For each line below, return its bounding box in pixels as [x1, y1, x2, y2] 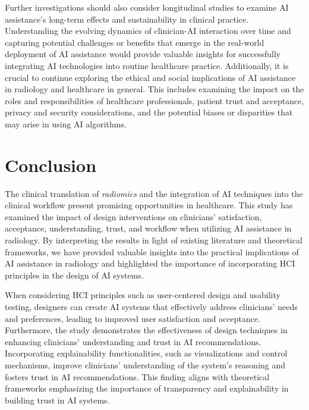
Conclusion [5, 152, 97, 177]
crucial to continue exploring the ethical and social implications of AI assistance [5, 71, 296, 83]
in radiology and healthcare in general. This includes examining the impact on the [5, 83, 304, 95]
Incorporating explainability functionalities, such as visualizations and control [5, 347, 288, 359]
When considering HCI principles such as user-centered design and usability [5, 289, 280, 301]
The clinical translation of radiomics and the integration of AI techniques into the [5, 187, 303, 199]
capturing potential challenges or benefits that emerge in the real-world [5, 36, 264, 48]
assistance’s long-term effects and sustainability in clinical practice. [5, 12, 249, 25]
